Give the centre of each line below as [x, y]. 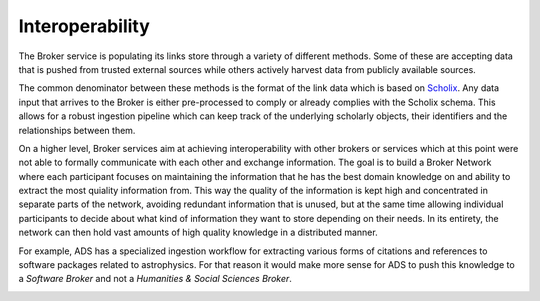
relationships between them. [77, 130]
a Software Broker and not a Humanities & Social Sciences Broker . [155, 279]
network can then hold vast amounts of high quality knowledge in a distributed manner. [198, 232]
